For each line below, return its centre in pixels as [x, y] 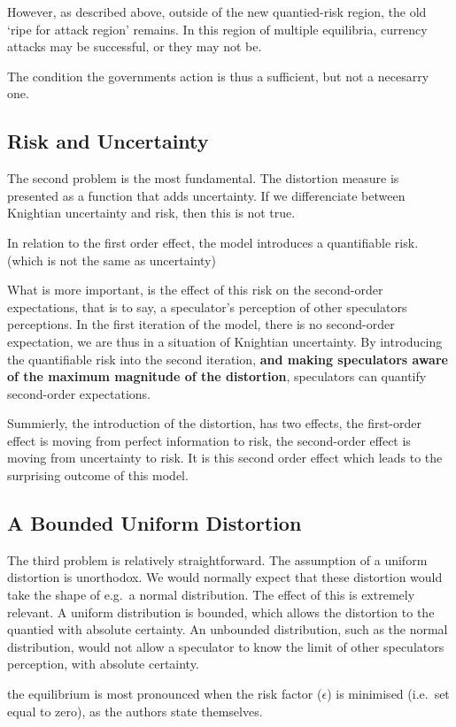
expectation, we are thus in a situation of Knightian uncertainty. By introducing [225, 341]
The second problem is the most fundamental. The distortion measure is [203, 178]
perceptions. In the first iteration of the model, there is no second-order [201, 324]
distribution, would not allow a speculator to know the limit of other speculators [226, 646]
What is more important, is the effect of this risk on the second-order [195, 290]
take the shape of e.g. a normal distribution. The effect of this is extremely [211, 595]
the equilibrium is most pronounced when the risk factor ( [165, 694]
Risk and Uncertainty [108, 141]
